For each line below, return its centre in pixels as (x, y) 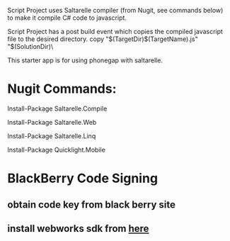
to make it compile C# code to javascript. (67, 18)
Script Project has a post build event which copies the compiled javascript (115, 32)
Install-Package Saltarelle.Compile (57, 108)
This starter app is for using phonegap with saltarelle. (85, 60)
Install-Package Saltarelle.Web (52, 122)
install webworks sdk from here (78, 229)
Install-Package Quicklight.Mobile (57, 150)
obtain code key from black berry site (91, 204)
